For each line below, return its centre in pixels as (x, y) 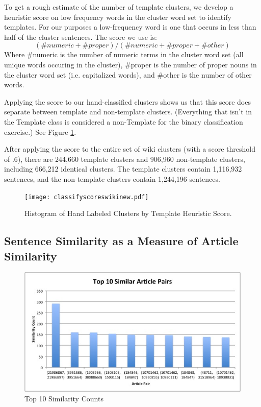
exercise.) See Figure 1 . (40, 131)
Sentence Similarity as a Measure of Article (121, 241)
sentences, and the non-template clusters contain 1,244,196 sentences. (112, 178)
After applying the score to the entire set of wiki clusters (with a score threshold (130, 149)
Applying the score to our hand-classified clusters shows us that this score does (127, 101)
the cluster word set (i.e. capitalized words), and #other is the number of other (128, 74)
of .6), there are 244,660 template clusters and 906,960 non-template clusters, (125, 159)
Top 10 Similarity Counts (64, 399)
